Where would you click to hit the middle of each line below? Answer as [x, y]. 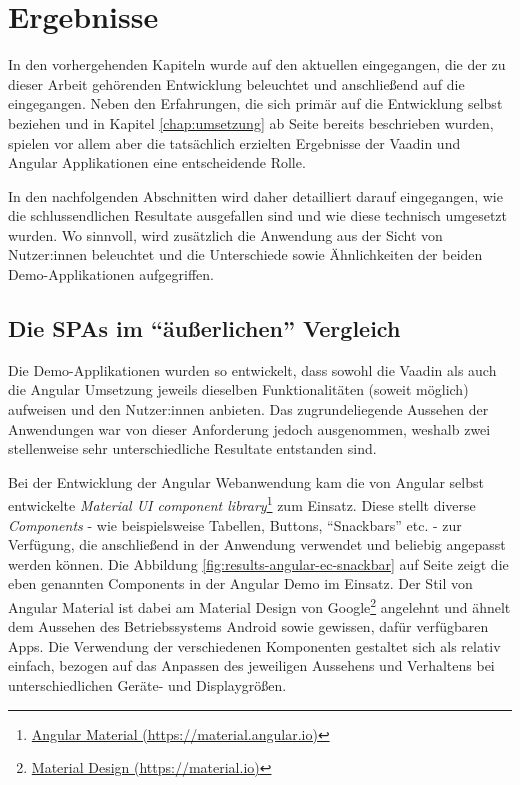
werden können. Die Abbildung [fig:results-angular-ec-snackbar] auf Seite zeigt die [258, 563]
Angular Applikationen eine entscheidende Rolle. [157, 162]
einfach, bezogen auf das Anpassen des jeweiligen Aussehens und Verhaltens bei [251, 665]
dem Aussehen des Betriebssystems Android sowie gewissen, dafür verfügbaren [248, 626]
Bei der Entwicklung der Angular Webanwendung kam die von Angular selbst [246, 481]
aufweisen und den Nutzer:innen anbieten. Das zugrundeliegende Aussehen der [248, 409]
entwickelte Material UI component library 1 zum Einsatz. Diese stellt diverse [242, 504]
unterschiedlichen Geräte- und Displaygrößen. [147, 685]
